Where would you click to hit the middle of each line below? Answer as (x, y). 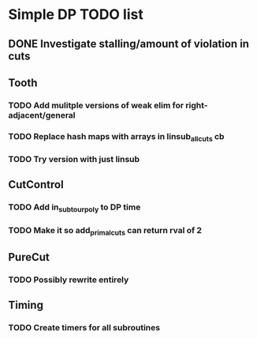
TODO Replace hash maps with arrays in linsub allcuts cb (116, 137)
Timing (26, 305)
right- (196, 105)
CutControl (36, 185)
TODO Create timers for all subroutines (84, 328)
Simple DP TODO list (76, 15)
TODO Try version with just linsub (74, 159)
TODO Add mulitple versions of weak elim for (96, 105)
